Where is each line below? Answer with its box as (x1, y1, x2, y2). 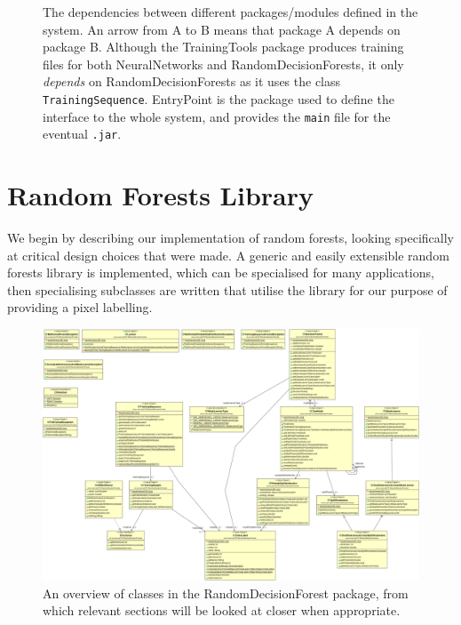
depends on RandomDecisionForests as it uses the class (43, 72, 341, 91)
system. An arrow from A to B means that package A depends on (43, 20, 401, 38)
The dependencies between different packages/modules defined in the (43, 3, 418, 20)
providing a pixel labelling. (7, 298, 153, 317)
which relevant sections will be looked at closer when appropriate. (43, 601, 401, 620)
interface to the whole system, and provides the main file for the (43, 107, 391, 125)
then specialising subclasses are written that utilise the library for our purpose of (7, 280, 448, 299)
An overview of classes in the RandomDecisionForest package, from (43, 583, 409, 602)
